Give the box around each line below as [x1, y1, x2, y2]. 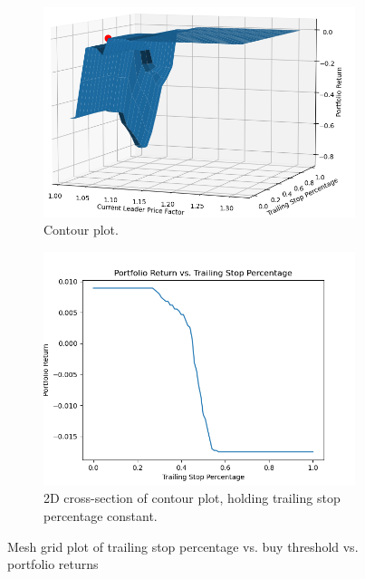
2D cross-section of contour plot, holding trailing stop [43, 488, 341, 507]
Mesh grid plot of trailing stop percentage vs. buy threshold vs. [7, 536, 359, 555]
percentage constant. [43, 507, 158, 526]
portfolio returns [7, 555, 99, 574]
